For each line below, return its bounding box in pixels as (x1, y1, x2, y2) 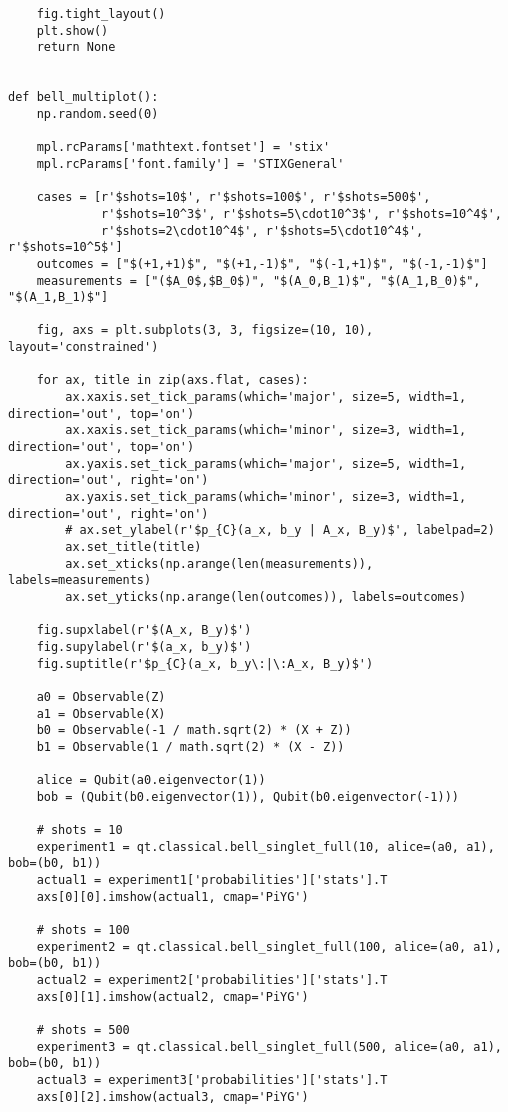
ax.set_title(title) (65, 540, 202, 554)
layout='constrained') (8, 340, 159, 355)
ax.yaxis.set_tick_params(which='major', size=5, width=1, (65, 456, 467, 471)
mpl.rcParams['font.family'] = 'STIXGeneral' (36, 156, 345, 171)
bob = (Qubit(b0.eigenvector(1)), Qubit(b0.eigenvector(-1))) (36, 789, 460, 804)
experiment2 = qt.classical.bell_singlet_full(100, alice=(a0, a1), (36, 939, 502, 954)
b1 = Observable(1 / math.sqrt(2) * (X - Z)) (36, 739, 345, 754)
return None (36, 40, 116, 55)
